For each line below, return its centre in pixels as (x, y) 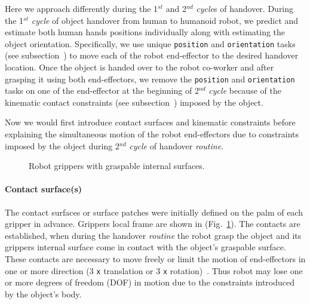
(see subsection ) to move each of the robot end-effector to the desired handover (152, 55)
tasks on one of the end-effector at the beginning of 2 (102, 90)
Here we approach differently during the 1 (82, 8)
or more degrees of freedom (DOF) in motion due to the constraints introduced (150, 282)
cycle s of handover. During (245, 8)
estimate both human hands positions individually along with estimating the (145, 32)
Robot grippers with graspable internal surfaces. (117, 166)
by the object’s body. (43, 294)
